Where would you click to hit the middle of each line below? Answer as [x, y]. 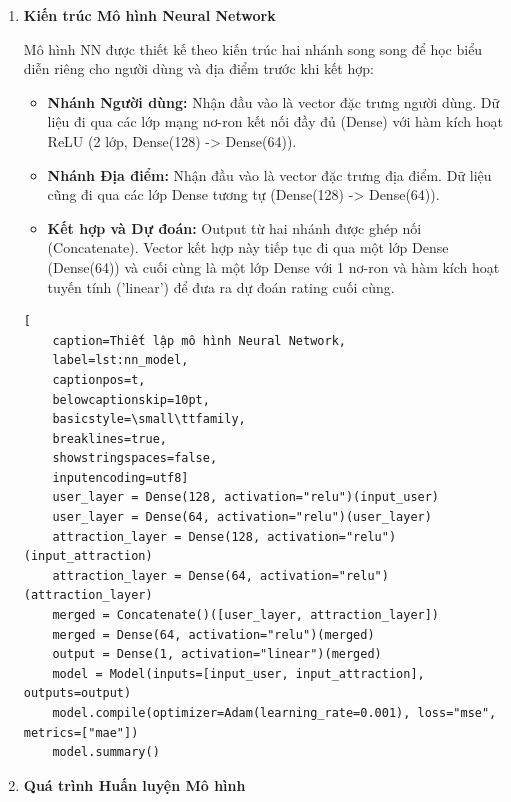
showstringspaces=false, [135, 458]
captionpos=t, [99, 379]
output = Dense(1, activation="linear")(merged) [217, 654]
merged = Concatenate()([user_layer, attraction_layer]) [246, 615]
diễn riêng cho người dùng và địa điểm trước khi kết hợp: [198, 68]
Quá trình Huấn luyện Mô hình [134, 784]
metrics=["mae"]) [81, 732]
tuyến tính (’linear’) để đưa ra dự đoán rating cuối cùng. [221, 286]
